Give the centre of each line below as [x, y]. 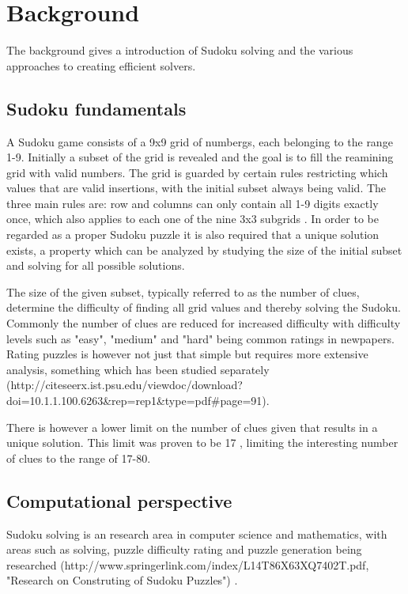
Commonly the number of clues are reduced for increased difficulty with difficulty [204, 323]
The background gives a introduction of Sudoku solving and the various [180, 50]
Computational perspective [119, 500]
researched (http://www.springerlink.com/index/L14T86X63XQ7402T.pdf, [188, 564]
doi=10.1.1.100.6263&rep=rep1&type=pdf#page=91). [138, 401]
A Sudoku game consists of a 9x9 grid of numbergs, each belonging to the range [200, 141]
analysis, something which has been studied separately [138, 369]
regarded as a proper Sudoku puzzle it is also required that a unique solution [193, 235]
